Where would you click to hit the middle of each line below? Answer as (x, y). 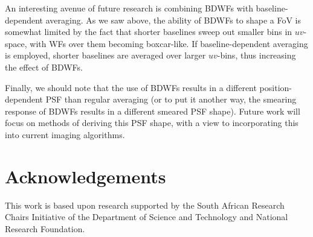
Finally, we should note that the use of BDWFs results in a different (131, 87)
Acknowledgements (86, 176)
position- (276, 87)
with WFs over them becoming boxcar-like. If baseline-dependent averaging (169, 43)
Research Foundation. (45, 228)
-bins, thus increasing (257, 55)
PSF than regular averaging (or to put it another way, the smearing (171, 99)
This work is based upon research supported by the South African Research (145, 205)
